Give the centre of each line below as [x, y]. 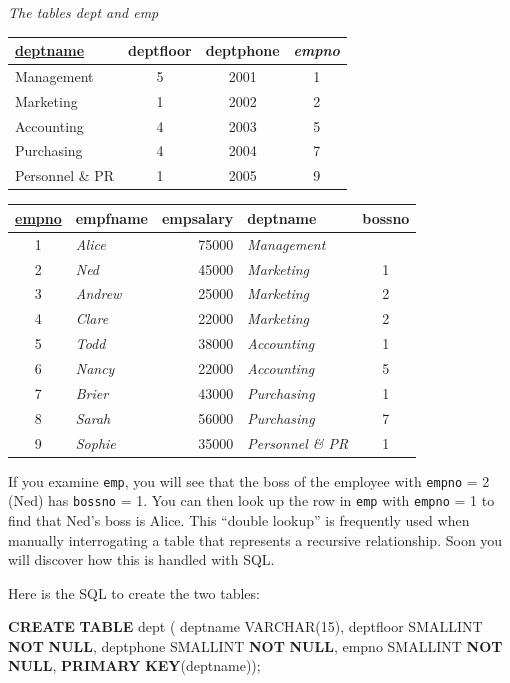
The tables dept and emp [83, 12]
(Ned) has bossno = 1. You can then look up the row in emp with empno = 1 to [251, 500]
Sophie [95, 442]
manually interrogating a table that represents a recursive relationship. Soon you [255, 539]
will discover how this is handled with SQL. [141, 559]
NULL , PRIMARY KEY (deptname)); [134, 665]
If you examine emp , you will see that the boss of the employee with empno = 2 [249, 480]
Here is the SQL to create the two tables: [134, 592]
